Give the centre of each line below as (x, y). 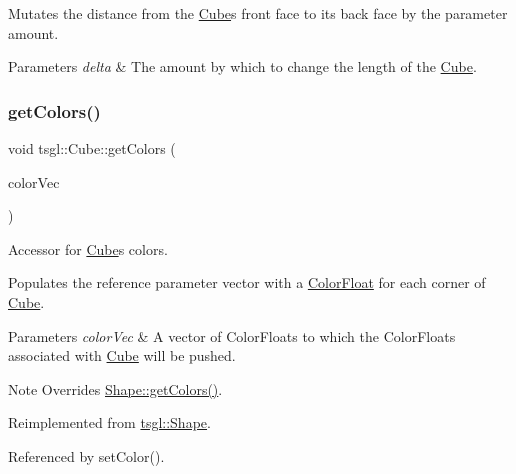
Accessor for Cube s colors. (88, 248)
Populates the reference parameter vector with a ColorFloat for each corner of (247, 282)
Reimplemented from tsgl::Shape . (109, 422)
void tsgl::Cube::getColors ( (92, 148)
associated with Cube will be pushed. (122, 355)
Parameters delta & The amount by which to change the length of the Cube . (242, 66)
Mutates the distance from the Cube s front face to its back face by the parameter (258, 13)
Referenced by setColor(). (86, 455)
